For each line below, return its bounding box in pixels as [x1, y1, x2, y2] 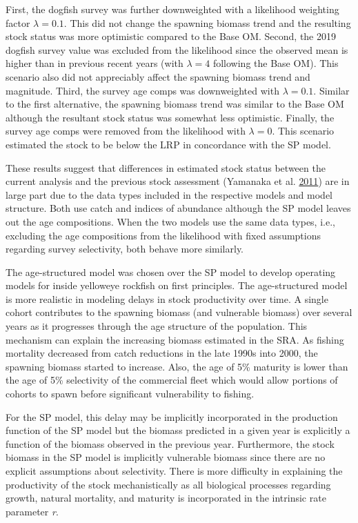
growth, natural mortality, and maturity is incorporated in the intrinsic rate [6, 491, 326, 505]
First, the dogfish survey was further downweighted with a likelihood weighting [6, 2, 339, 16]
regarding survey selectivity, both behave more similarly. [6, 241, 244, 256]
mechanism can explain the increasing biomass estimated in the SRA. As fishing [6, 332, 344, 346]
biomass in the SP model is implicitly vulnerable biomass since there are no [6, 450, 326, 464]
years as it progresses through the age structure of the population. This [6, 319, 308, 333]
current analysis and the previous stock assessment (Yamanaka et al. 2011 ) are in [6, 174, 350, 188]
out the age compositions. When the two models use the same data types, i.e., [6, 214, 335, 228]
